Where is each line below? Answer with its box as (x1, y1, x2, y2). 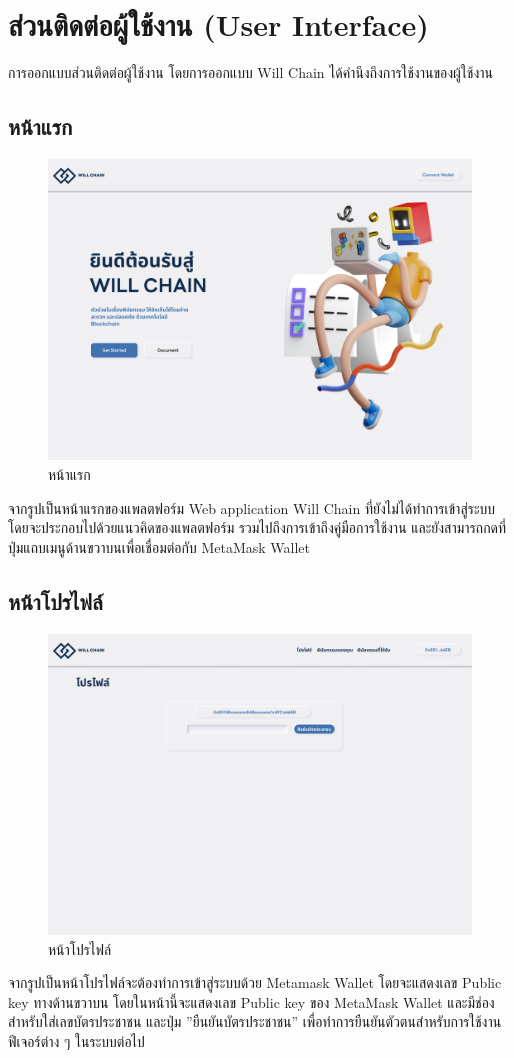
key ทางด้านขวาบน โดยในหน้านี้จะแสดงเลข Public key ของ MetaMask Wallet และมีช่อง (8, 991, 495, 1012)
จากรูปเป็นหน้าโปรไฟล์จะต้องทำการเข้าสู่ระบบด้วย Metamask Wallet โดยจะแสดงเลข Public (8, 972, 502, 993)
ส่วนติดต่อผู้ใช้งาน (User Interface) (8, 4, 429, 45)
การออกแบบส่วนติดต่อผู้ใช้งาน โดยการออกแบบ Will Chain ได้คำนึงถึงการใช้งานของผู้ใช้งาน (8, 62, 494, 83)
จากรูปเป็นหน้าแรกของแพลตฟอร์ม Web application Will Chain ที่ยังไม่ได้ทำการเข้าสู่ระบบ (8, 497, 496, 518)
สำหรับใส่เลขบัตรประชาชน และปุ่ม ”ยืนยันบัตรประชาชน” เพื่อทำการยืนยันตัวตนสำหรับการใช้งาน (8, 1011, 502, 1032)
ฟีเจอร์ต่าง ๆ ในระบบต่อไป (8, 1030, 145, 1051)
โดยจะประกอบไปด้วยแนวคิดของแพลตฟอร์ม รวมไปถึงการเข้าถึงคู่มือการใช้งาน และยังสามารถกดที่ (8, 517, 507, 538)
